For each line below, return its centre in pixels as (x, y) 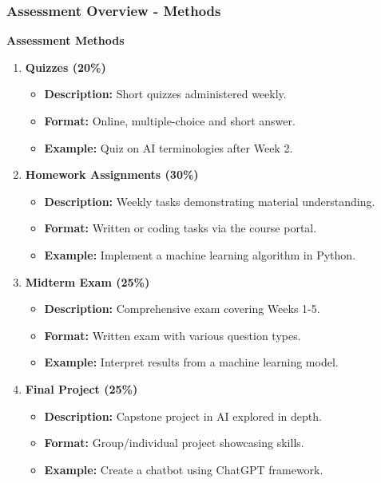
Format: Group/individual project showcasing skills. (174, 443)
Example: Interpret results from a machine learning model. (191, 362)
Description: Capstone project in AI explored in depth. (183, 416)
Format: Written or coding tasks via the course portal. (181, 228)
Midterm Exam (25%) (87, 281)
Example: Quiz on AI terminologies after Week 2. (169, 147)
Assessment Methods (65, 40)
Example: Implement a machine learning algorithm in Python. (200, 254)
